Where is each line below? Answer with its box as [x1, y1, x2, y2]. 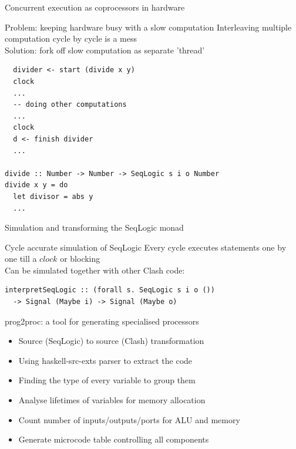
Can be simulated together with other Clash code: [5, 264, 185, 276]
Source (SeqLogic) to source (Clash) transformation [18, 335, 204, 347]
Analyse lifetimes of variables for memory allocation [18, 394, 206, 406]
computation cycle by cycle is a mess [5, 32, 137, 45]
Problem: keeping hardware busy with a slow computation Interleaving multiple [5, 21, 292, 33]
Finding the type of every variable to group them [18, 374, 196, 386]
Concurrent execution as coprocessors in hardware [5, 1, 185, 13]
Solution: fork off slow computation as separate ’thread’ [5, 43, 205, 56]
